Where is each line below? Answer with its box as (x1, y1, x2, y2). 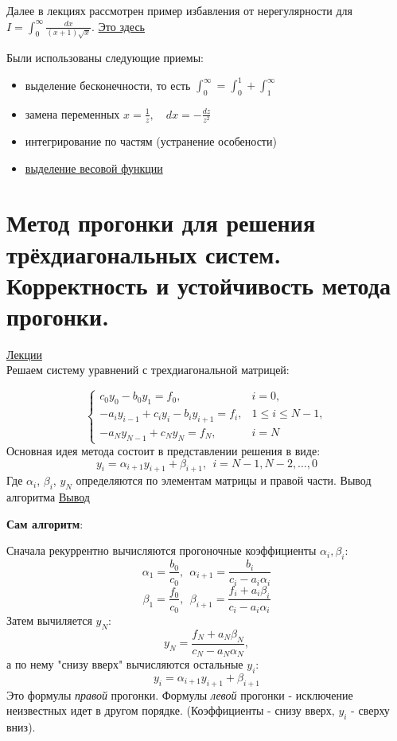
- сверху (351, 702, 390, 719)
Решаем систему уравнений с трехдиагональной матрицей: (6, 361, 290, 378)
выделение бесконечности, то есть (25, 76, 191, 93)
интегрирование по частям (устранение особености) (25, 133, 277, 149)
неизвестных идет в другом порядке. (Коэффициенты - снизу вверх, (6, 702, 335, 719)
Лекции (6, 345, 42, 362)
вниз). (6, 719, 36, 735)
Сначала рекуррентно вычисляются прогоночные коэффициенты (6, 542, 317, 559)
